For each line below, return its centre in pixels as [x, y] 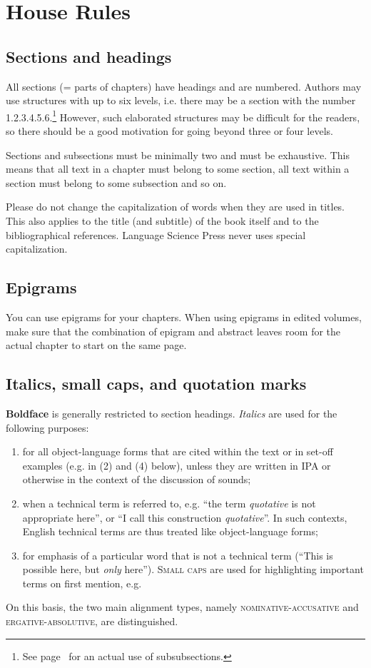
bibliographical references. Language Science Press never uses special [156, 234]
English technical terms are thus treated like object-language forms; [170, 531]
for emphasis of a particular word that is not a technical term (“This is [178, 555]
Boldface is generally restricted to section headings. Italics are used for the [172, 413]
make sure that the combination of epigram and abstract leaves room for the [173, 331]
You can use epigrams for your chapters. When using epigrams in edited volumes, [184, 317]
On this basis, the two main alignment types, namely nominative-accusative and [182, 607]
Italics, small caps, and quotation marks [156, 384]
